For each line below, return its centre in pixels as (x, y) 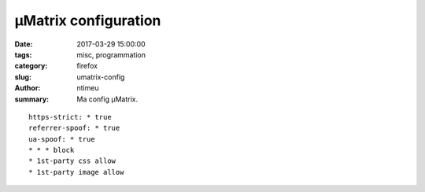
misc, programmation (111, 54)
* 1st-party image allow (76, 172)
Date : (24, 44)
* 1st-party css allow (72, 161)
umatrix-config (101, 77)
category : (31, 66)
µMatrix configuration (88, 20)
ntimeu (88, 88)
